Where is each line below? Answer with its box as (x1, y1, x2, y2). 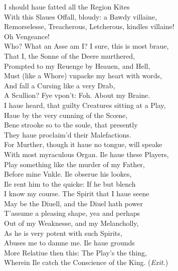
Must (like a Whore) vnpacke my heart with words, (4, 70, 162, 81)
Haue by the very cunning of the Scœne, (4, 109, 128, 120)
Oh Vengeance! (4, 31, 50, 41)
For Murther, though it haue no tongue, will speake (4, 139, 162, 150)
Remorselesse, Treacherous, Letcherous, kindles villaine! (4, 21, 174, 32)
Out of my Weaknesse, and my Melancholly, (4, 218, 139, 228)
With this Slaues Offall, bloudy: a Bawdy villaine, (4, 11, 157, 22)
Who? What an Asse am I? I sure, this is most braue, (4, 41, 169, 51)
